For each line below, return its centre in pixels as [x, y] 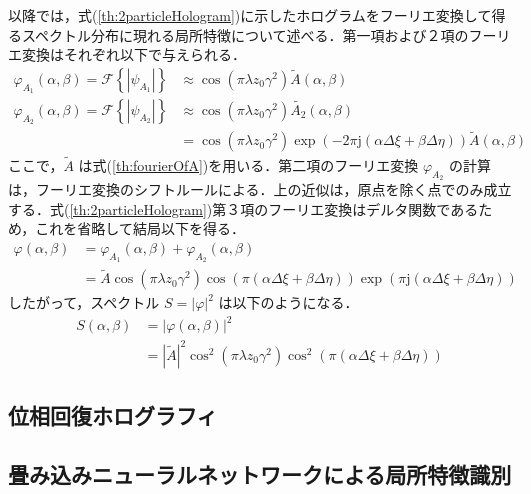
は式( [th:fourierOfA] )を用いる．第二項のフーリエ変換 [248, 164]
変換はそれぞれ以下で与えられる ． [133, 54]
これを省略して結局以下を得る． [140, 228]
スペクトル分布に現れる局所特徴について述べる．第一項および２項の [245, 34]
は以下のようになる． [288, 302]
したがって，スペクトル [84, 302]
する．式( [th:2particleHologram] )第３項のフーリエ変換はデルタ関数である [243, 208]
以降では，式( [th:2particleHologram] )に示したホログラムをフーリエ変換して [250, 15]
